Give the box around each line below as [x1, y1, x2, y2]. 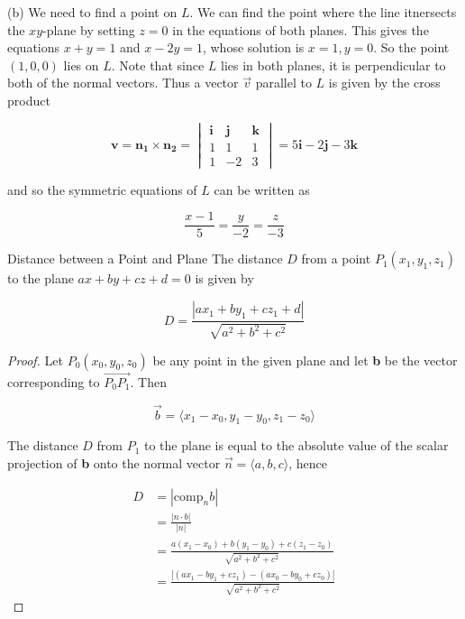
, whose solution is [202, 38, 305, 57]
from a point [301, 249, 371, 268]
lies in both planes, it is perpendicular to [221, 55, 446, 74]
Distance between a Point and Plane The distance [7, 249, 283, 268]
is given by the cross [328, 73, 441, 92]
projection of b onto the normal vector [7, 453, 221, 472]
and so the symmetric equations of [7, 180, 197, 199]
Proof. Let [7, 350, 63, 369]
